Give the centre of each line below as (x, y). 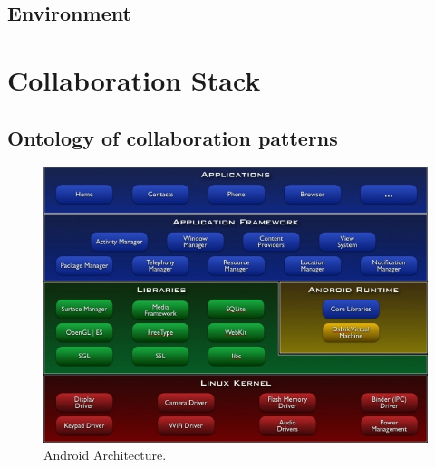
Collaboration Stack (134, 79)
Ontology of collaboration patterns (173, 137)
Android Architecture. (105, 455)
